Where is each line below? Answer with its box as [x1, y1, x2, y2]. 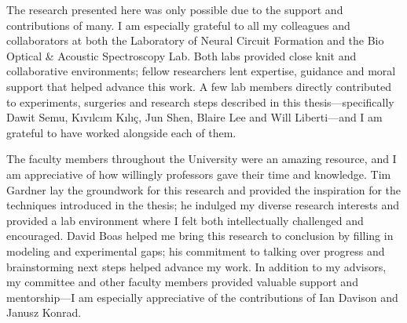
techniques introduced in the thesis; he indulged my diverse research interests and [6, 197, 400, 213]
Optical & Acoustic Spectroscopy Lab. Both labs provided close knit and [6, 47, 357, 64]
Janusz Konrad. [6, 304, 82, 321]
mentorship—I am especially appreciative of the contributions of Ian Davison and [6, 289, 398, 305]
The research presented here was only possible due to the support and [6, 2, 343, 17]
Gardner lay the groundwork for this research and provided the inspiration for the [6, 181, 401, 198]
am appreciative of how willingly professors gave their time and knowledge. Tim [6, 165, 391, 182]
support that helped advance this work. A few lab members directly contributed [6, 78, 392, 94]
